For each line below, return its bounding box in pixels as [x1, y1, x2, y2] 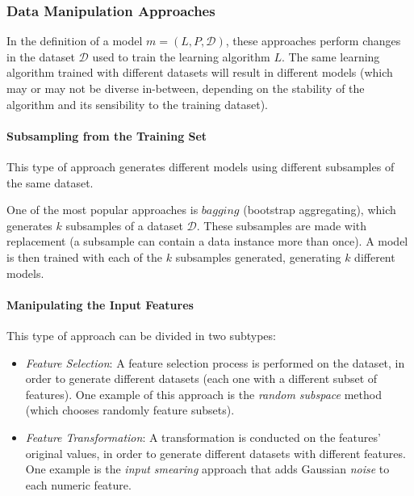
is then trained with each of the [6, 248, 163, 265]
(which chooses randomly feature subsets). [25, 401, 235, 418]
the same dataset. [6, 174, 94, 191]
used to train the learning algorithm [92, 48, 270, 65]
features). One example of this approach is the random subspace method [25, 385, 382, 402]
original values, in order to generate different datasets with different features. [25, 444, 406, 461]
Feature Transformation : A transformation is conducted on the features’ [25, 428, 381, 445]
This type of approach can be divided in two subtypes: [6, 326, 276, 343]
